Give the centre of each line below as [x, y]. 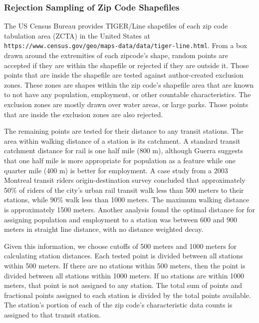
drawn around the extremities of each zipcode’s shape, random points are [116, 55]
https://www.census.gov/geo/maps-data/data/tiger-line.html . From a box [126, 45]
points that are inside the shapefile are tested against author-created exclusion [124, 75]
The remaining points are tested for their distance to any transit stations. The [124, 131]
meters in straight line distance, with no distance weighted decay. [104, 229]
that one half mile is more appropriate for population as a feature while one [120, 160]
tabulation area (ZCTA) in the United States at [77, 35]
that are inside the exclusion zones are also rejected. [84, 114]
